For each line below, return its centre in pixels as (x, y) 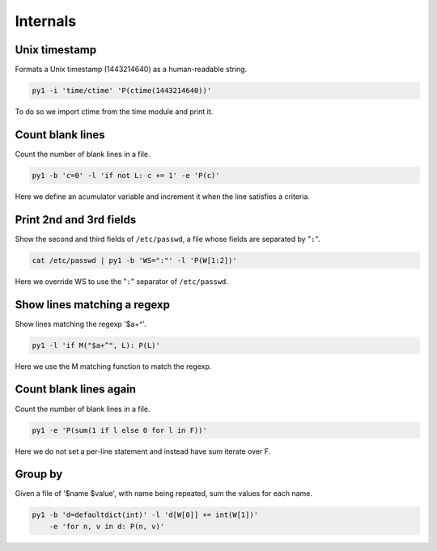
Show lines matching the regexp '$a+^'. (81, 324)
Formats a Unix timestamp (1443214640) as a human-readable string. (131, 70)
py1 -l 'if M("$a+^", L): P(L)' (96, 345)
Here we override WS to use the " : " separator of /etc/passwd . (122, 281)
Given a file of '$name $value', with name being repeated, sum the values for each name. (164, 494)
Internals (46, 21)
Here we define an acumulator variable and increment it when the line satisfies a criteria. (163, 196)
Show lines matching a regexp (92, 305)
